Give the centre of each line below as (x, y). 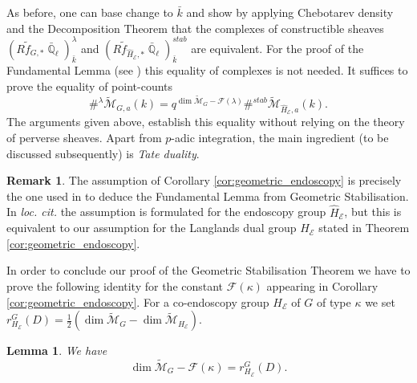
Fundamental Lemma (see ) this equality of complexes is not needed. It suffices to (207, 70)
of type (334, 302)
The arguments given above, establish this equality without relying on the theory (206, 122)
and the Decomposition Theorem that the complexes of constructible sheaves (195, 28)
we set (380, 302)
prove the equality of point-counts (90, 86)
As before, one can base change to (90, 12)
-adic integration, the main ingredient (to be (280, 138)
